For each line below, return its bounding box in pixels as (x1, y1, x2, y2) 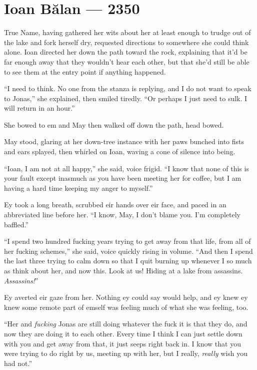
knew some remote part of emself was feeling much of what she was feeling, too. (4, 301, 248, 312)
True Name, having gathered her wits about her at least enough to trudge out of (4, 27, 251, 38)
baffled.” (4, 219, 28, 229)
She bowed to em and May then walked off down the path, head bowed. (4, 119, 224, 130)
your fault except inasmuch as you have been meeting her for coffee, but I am (4, 173, 241, 183)
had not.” (4, 357, 32, 368)
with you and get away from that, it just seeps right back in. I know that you (4, 338, 241, 348)
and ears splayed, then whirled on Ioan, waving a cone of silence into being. (4, 146, 235, 157)
